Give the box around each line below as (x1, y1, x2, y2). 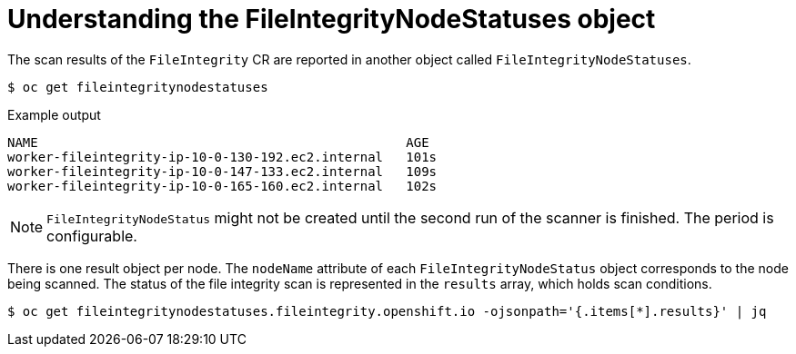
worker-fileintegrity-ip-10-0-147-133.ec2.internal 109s (7, 163, 438, 179)
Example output (7, 106, 101, 123)
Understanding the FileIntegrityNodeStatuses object (7, 4, 656, 34)
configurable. (46, 226, 137, 245)
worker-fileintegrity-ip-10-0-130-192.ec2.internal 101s (7, 149, 438, 164)
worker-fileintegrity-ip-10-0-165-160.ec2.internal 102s (7, 178, 438, 193)
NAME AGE (7, 134, 429, 150)
